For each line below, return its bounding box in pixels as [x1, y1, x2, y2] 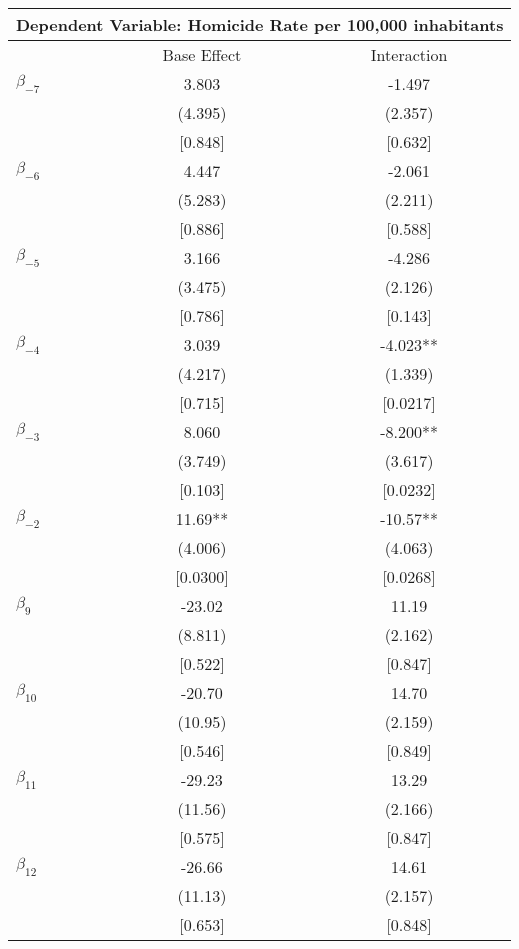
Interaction [370, 43, 448, 66]
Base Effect [162, 43, 242, 66]
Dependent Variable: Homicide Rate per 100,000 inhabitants [16, 13, 504, 36]
